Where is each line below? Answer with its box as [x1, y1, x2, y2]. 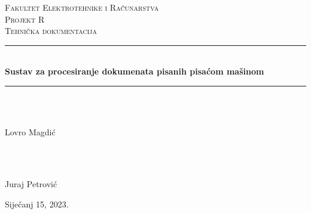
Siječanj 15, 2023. [5, 197, 69, 210]
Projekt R [5, 13, 45, 25]
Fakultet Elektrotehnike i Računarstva [5, 1, 159, 13]
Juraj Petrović [5, 177, 57, 190]
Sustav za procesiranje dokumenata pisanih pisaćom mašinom [5, 65, 264, 77]
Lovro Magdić [5, 126, 56, 138]
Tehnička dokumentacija [5, 24, 97, 37]
